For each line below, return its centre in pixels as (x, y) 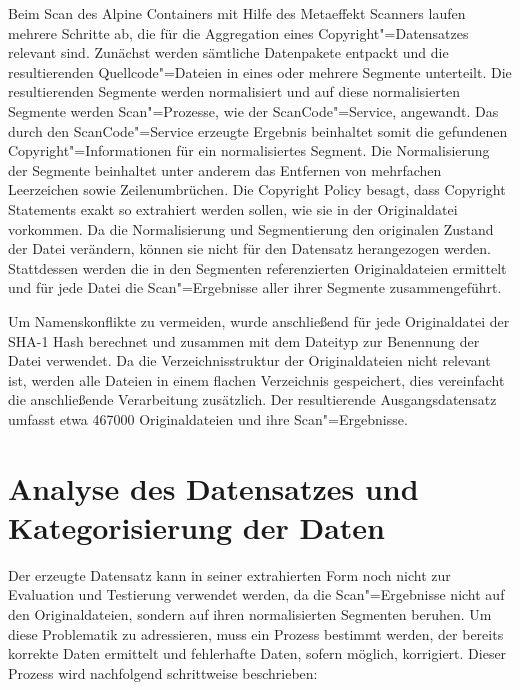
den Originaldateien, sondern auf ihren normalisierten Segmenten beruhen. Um (250, 613)
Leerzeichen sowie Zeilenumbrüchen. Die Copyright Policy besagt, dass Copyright (257, 189)
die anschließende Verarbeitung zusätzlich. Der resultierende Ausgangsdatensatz (252, 399)
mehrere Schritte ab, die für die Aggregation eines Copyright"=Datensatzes (238, 32)
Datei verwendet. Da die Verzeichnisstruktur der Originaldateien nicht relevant (249, 360)
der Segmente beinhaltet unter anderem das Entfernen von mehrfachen (225, 169)
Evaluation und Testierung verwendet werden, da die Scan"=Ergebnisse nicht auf (256, 594)
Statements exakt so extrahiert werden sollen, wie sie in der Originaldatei (233, 208)
